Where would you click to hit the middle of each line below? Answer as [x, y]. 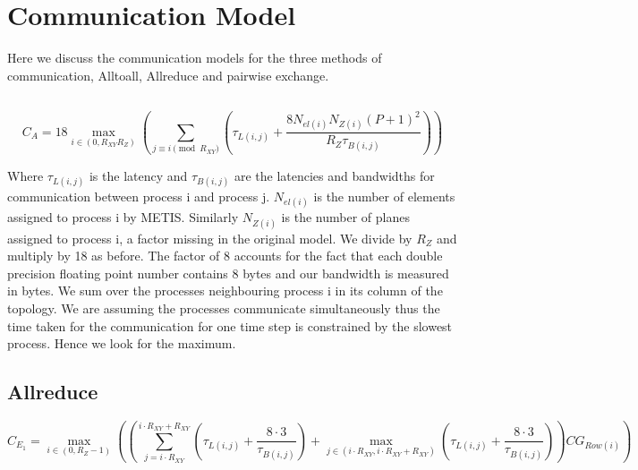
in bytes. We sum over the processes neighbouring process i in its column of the [225, 291]
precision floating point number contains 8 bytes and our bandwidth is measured [228, 273]
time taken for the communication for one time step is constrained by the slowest [230, 325]
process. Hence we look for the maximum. [122, 343]
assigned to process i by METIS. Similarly [123, 217]
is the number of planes [345, 217]
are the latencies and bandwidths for [334, 176]
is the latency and [138, 176]
